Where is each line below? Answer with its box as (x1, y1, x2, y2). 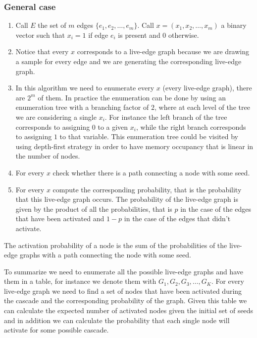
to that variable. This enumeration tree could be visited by (59, 131, 239, 142)
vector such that (15, 29, 65, 40)
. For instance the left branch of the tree (104, 111, 227, 122)
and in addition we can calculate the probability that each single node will (4, 315, 230, 325)
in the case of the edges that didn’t (124, 213, 231, 224)
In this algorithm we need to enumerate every (15, 83, 154, 93)
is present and (118, 29, 160, 40)
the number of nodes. (15, 151, 80, 161)
